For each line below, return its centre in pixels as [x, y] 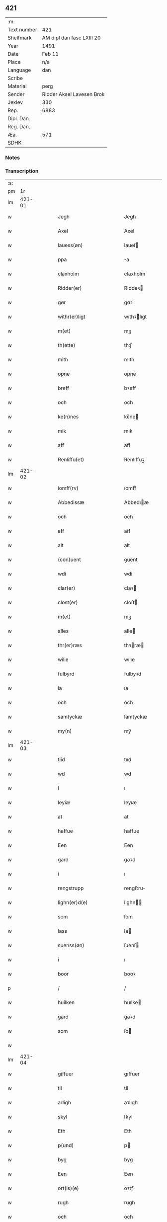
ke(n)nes [68, 417]
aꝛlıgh [131, 1103]
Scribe [15, 78]
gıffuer [132, 1074]
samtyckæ [70, 717]
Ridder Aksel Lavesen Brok [73, 94]
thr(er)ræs [70, 646]
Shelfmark [20, 38]
